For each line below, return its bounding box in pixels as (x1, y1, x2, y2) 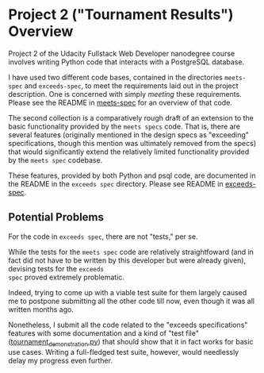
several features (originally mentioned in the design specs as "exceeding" (8, 129, 250, 140)
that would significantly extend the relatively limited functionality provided (8, 147, 250, 156)
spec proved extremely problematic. (8, 272, 125, 282)
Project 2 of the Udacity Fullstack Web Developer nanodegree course (8, 48, 235, 58)
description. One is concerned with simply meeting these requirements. (8, 89, 242, 98)
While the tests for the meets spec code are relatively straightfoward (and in (8, 247, 254, 256)
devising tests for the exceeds (8, 263, 105, 273)
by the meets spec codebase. (8, 155, 103, 164)
